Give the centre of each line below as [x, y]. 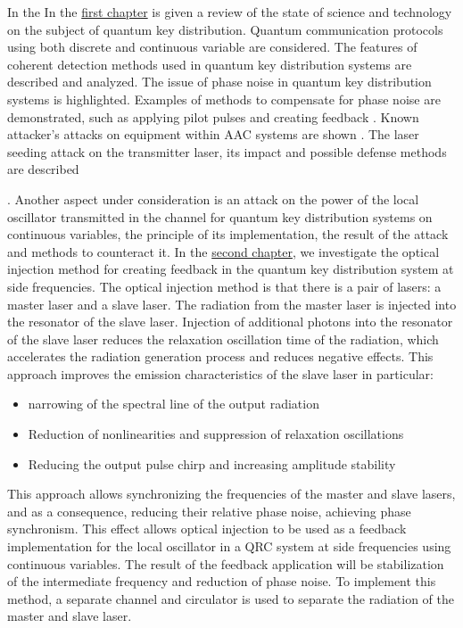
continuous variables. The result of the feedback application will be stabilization [226, 563]
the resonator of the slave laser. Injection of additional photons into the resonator [230, 322]
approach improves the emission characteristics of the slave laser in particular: [220, 373]
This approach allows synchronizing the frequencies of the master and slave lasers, [231, 494]
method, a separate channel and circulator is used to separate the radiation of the [231, 598]
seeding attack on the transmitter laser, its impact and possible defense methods [227, 151]
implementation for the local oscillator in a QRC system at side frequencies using [229, 546]
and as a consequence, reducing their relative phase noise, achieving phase [209, 511]
